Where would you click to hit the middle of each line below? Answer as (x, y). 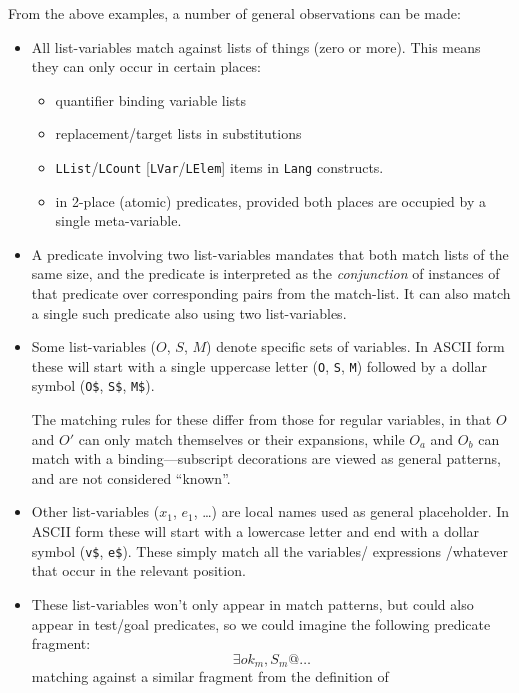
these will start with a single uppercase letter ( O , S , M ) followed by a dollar (259, 365)
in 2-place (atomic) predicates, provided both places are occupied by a (270, 200)
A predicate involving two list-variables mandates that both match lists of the (270, 253)
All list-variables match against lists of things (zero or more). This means (256, 46)
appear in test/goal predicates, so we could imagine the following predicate (261, 623)
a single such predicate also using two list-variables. (189, 312)
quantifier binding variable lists (151, 99)
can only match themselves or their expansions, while (241, 438)
